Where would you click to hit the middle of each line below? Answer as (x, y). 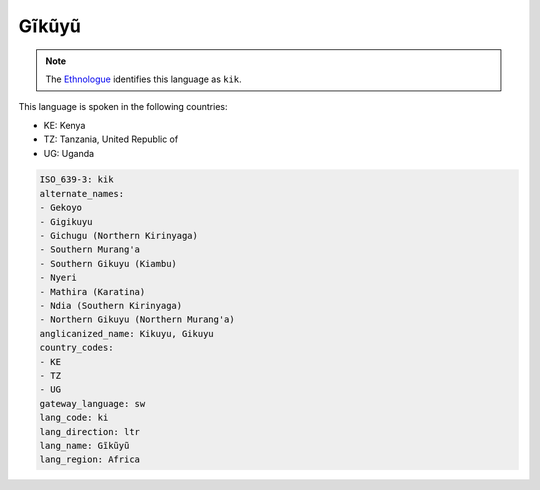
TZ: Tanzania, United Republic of (111, 139)
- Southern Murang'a (89, 249)
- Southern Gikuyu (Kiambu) (108, 263)
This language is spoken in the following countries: (123, 107)
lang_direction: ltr (89, 431)
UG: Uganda (69, 153)
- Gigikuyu (66, 221)
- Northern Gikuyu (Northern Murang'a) (137, 319)
